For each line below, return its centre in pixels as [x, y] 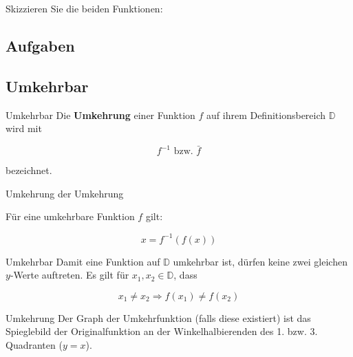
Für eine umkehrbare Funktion [70, 216]
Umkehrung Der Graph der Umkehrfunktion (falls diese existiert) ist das [158, 317]
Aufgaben [40, 45]
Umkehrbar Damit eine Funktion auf [83, 261]
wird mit [24, 128]
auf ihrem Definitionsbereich [266, 115]
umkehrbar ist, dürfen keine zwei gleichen [260, 261]
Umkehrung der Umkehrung [65, 193]
